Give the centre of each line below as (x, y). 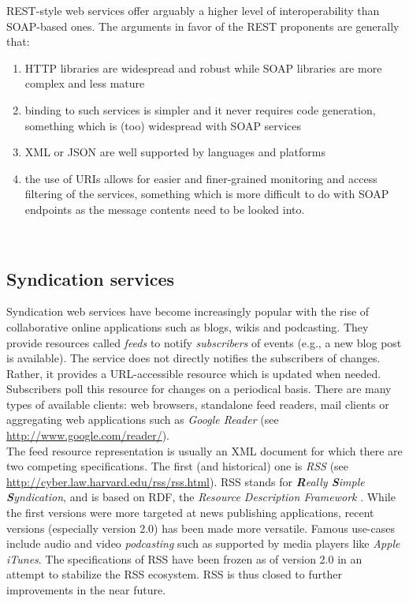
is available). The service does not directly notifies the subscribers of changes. (193, 358)
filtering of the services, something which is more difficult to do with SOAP (207, 194)
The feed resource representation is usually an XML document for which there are (204, 450)
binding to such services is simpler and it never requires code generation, (200, 109)
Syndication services (91, 278)
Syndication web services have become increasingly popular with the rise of (188, 311)
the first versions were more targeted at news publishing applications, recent (190, 513)
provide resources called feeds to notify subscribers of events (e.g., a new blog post (204, 342)
